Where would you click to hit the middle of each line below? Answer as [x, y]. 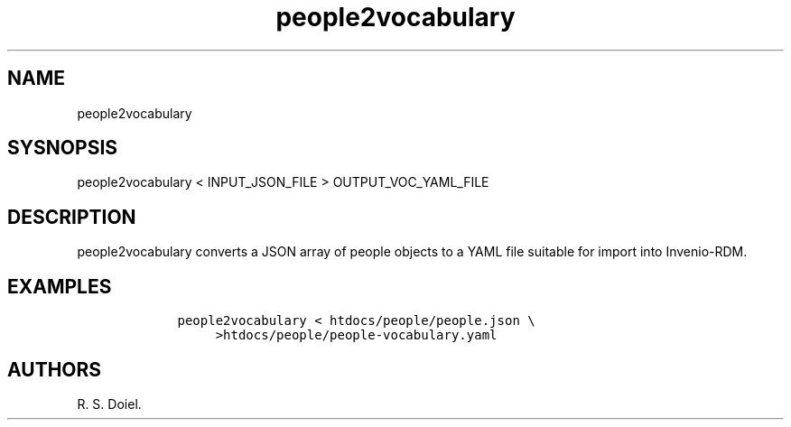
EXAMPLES [60, 286]
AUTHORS [55, 369]
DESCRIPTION [72, 217]
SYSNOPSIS [63, 148]
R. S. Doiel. [109, 404]
